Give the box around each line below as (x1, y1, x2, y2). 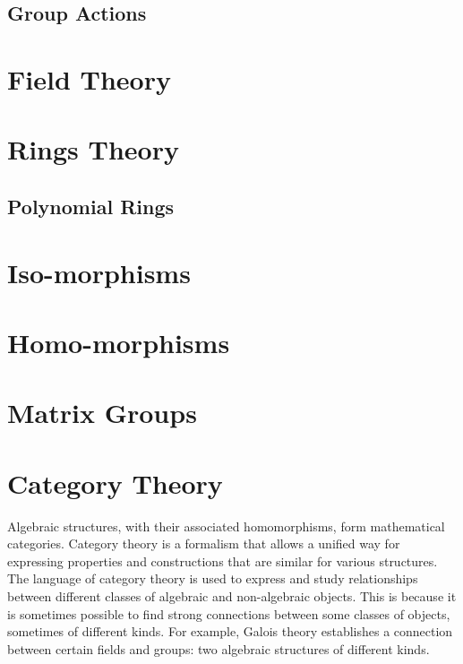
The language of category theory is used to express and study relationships (7, 569, 418, 588)
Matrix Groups (7, 394, 197, 431)
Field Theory (7, 60, 171, 97)
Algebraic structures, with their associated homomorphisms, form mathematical (7, 516, 445, 535)
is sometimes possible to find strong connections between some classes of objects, (7, 604, 450, 623)
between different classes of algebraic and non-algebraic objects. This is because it (7, 586, 457, 605)
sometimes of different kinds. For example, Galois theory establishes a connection (7, 622, 453, 641)
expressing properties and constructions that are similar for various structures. (7, 551, 438, 570)
